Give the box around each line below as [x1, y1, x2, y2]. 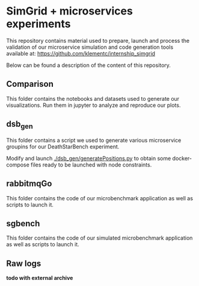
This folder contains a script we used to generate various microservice [6, 136, 182, 144]
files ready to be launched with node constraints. [31, 161, 152, 168]
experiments [6, 17, 71, 31]
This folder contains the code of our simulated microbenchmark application [6, 234, 193, 242]
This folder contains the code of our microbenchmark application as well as [6, 194, 194, 202]
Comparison [6, 79, 54, 89]
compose [6, 161, 30, 168]
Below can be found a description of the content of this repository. [6, 62, 171, 69]
